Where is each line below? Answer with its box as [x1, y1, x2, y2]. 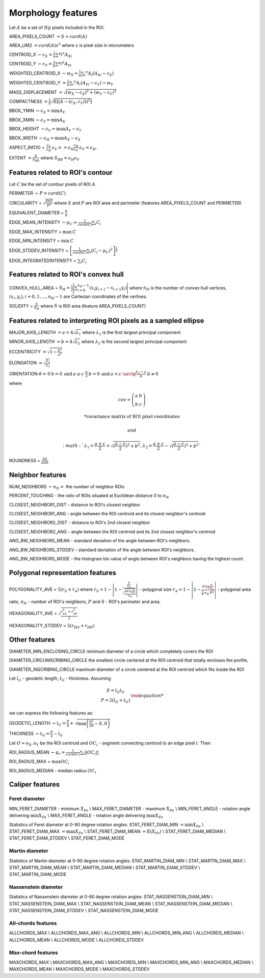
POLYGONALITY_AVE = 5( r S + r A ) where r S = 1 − [9, 586, 111, 593]
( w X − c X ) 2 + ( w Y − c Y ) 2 [66, 89, 117, 96]
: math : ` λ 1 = [62, 443, 94, 449]
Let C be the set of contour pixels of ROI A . [9, 181, 97, 187]
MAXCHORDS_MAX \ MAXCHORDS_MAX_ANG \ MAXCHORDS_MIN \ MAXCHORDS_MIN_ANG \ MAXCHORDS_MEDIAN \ [9, 959, 254, 965]
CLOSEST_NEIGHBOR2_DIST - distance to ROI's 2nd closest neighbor [9, 520, 151, 526]
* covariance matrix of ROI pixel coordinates [84, 414, 180, 420]
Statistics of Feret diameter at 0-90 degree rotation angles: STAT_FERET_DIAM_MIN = [9, 821, 184, 827]
